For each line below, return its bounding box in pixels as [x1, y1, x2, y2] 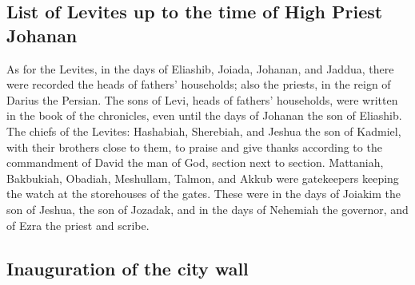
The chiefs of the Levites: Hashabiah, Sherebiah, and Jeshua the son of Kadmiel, [6, 122, 401, 139]
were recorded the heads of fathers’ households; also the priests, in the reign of [6, 76, 391, 93]
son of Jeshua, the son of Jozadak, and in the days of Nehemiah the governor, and [6, 200, 409, 217]
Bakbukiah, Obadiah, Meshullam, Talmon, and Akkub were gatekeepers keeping [6, 169, 399, 186]
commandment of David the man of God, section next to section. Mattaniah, [6, 154, 384, 171]
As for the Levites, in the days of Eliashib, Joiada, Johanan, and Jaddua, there [6, 60, 394, 77]
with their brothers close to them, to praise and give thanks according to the [6, 138, 382, 155]
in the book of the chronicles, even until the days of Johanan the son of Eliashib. [6, 107, 402, 124]
